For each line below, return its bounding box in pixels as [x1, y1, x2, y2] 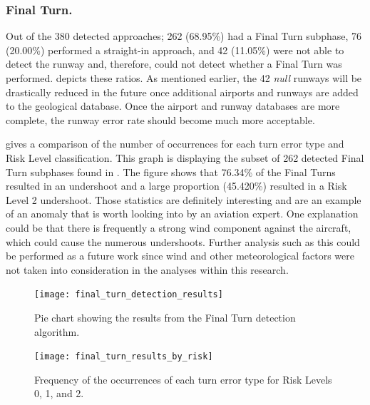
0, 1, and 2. [34, 386, 84, 401]
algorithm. [34, 324, 80, 339]
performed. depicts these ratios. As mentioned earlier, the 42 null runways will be [6, 71, 362, 85]
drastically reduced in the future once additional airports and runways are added [6, 84, 359, 99]
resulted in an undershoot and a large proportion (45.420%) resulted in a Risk [6, 178, 347, 193]
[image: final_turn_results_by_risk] [34, 352, 213, 362]
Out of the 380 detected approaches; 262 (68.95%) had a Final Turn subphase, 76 [6, 29, 362, 43]
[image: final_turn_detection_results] [34, 289, 223, 300]
